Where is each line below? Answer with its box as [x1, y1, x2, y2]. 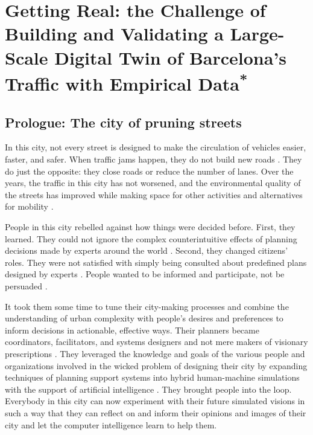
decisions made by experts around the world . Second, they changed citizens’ [5, 244, 288, 257]
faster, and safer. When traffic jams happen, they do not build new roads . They [5, 153, 302, 166]
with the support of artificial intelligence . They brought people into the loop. [5, 382, 292, 395]
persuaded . [5, 280, 48, 292]
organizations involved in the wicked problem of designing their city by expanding [5, 359, 308, 372]
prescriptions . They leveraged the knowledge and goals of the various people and [5, 347, 305, 359]
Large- [230, 21, 285, 46]
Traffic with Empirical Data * [5, 68, 248, 96]
